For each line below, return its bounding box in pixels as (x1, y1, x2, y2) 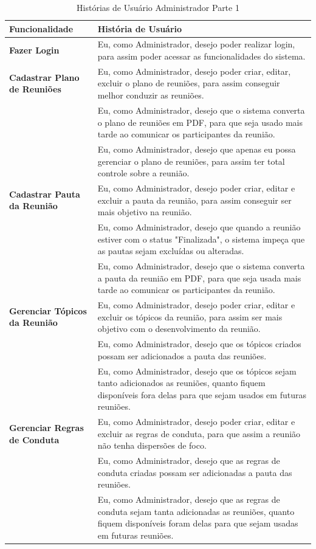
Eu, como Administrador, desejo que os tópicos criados (97, 337, 301, 350)
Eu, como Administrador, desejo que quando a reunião (97, 221, 301, 233)
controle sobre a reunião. (97, 167, 190, 179)
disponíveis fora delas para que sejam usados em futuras (97, 388, 306, 401)
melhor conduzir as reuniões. (97, 89, 204, 102)
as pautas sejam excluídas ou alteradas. (97, 244, 244, 257)
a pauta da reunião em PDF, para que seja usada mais (97, 271, 301, 284)
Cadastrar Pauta (9, 187, 80, 200)
